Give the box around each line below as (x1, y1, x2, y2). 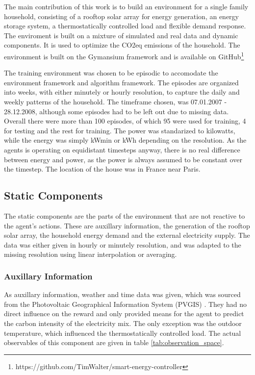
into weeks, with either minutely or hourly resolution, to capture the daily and (4, 87, 240, 97)
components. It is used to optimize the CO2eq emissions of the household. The (4, 40, 240, 50)
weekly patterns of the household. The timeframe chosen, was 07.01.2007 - (4, 97, 227, 106)
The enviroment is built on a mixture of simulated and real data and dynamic (4, 30, 238, 40)
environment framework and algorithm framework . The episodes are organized (4, 77, 239, 87)
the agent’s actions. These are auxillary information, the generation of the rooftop (4, 220, 250, 230)
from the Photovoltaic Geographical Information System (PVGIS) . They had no (4, 299, 247, 309)
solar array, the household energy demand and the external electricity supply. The (4, 230, 250, 240)
